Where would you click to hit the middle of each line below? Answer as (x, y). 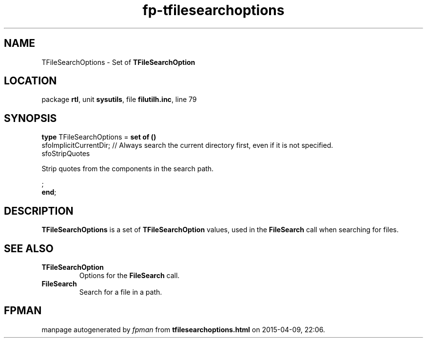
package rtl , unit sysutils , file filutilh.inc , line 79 (119, 100)
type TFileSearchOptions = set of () (99, 137)
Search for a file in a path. (121, 292)
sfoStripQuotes (66, 154)
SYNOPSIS (30, 118)
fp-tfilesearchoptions (213, 10)
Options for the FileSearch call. (129, 275)
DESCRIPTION (39, 211)
